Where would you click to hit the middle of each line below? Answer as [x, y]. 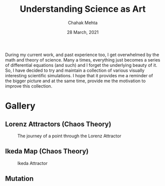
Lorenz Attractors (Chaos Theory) [58, 124]
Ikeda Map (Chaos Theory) [47, 151]
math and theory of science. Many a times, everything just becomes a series [83, 60]
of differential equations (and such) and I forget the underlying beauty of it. [81, 65]
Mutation [19, 179]
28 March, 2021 [83, 32]
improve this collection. [29, 86]
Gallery [20, 106]
